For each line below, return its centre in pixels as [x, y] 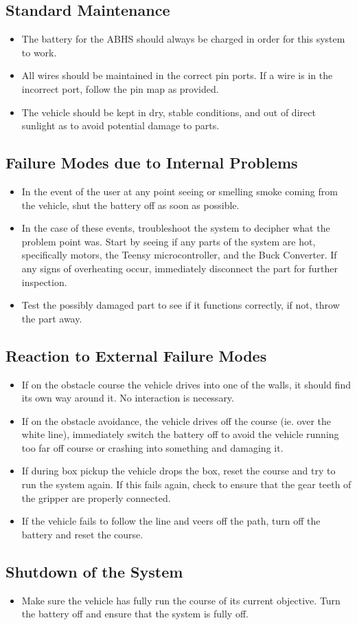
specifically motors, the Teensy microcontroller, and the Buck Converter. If [179, 255]
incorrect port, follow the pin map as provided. [120, 88]
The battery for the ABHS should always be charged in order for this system [183, 39]
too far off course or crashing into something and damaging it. [152, 447]
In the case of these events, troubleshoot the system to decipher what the [176, 228]
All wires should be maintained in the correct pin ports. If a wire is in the [177, 75]
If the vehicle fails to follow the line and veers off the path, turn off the [171, 521]
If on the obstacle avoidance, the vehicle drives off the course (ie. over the [176, 420]
